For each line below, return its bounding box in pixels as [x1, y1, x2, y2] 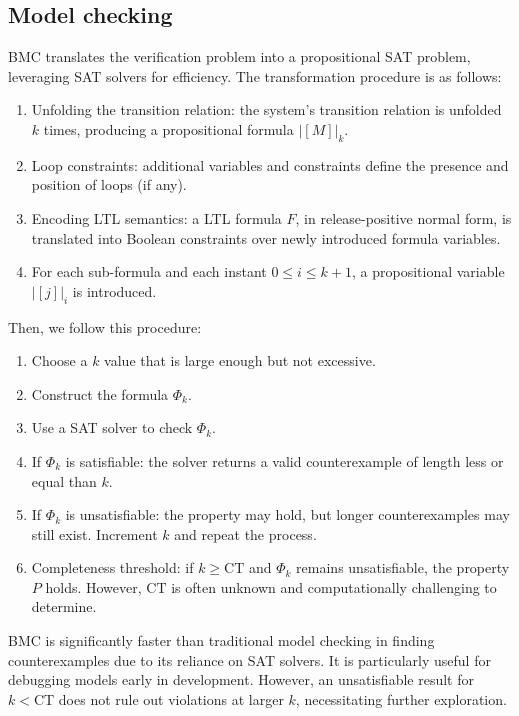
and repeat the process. [174, 523, 317, 544]
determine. [31, 596, 97, 617]
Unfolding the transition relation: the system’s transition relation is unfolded [31, 99, 502, 120]
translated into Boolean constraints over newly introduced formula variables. [31, 227, 501, 248]
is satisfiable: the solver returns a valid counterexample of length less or [65, 450, 504, 471]
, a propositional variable [351, 261, 505, 282]
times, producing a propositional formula [43, 118, 294, 139]
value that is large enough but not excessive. [104, 350, 376, 371]
